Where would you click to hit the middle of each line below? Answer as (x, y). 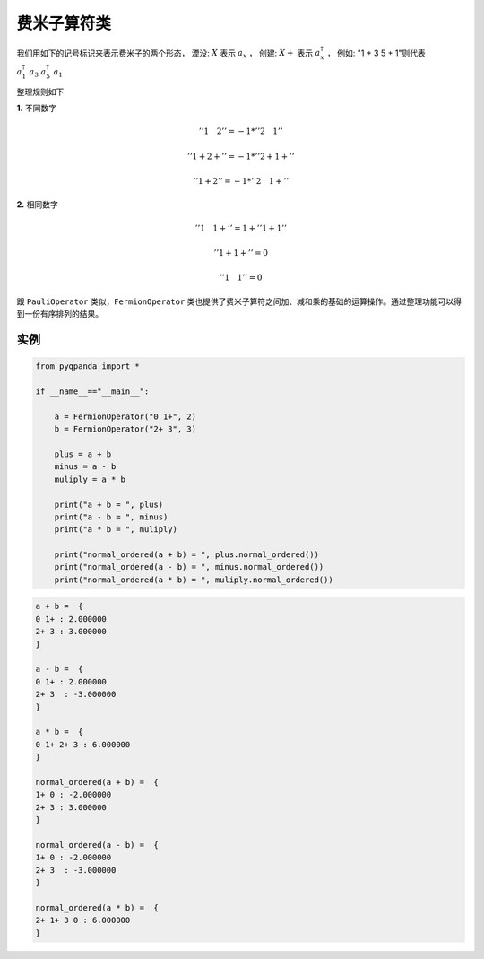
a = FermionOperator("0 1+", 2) (125, 416)
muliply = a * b (90, 479)
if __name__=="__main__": (92, 392)
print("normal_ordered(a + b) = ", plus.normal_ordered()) (187, 555)
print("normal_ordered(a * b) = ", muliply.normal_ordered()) (194, 580)
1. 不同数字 (37, 109)
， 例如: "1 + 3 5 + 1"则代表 (376, 53)
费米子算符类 (64, 23)
